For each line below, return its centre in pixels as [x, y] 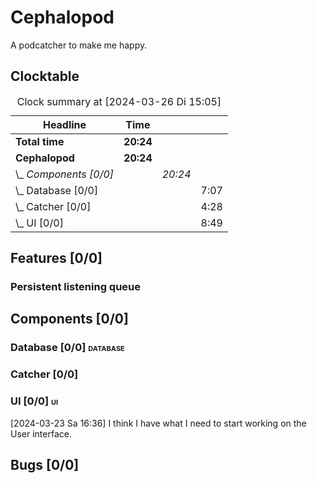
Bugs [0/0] [45, 464]
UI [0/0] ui [34, 401]
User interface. [41, 433]
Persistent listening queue [76, 287]
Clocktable [45, 76]
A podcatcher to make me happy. [79, 45]
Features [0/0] [56, 258]
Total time [40, 141]
